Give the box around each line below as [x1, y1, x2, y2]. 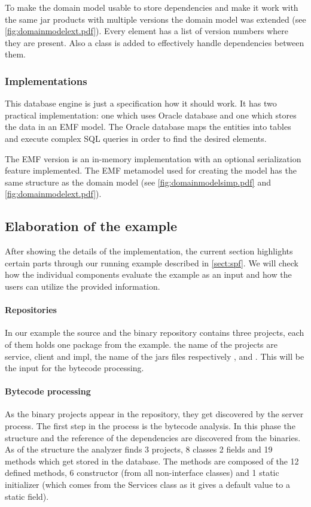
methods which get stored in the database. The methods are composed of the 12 [5, 454, 299, 467]
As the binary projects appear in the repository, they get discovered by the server [5, 408, 304, 420]
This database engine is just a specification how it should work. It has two [5, 97, 277, 110]
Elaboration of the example [5, 217, 178, 235]
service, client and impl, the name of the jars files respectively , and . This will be [5, 350, 304, 362]
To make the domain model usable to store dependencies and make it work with [5, 1, 298, 13]
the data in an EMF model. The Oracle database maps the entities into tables [5, 120, 291, 133]
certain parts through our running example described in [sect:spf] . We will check [5, 256, 298, 269]
